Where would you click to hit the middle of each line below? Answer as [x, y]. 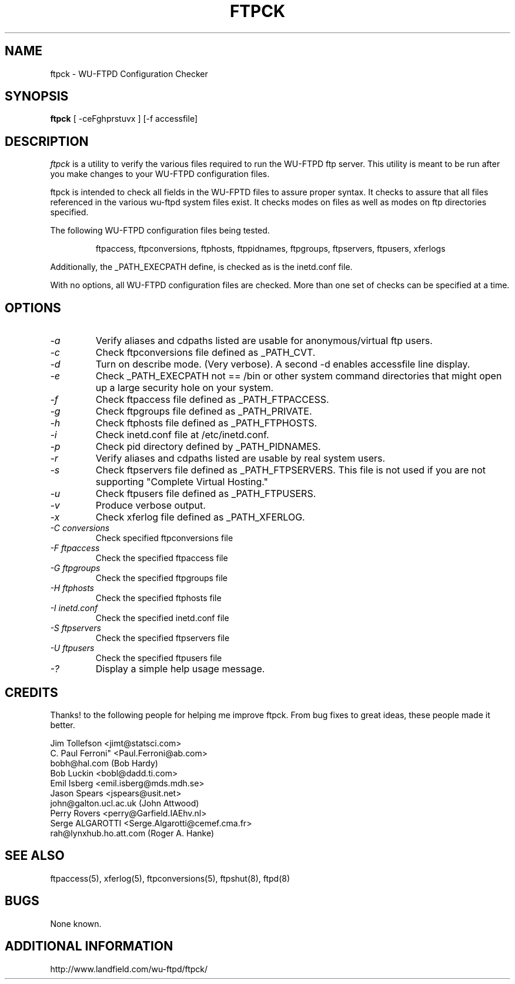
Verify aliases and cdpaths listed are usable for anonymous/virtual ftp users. [264, 341]
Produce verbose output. [151, 506]
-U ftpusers [72, 648]
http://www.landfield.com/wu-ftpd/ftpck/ [129, 969]
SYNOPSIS [37, 96]
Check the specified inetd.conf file [162, 618]
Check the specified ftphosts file [158, 598]
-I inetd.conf [74, 608]
